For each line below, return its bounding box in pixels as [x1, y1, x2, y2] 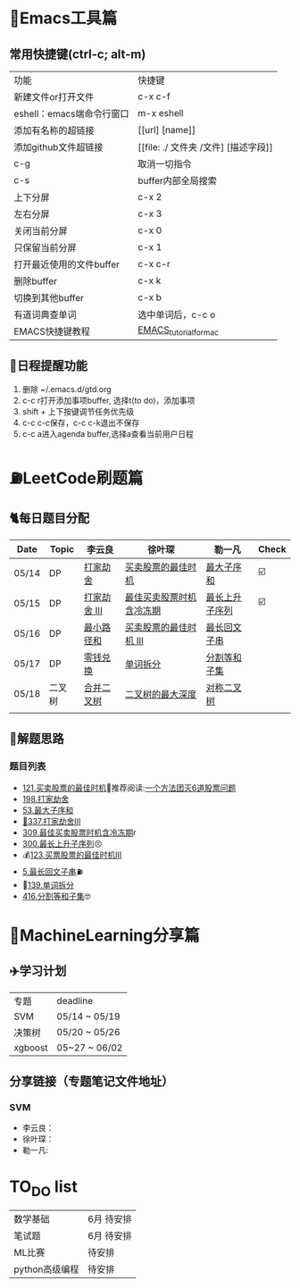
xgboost [13, 1041, 48, 1054]
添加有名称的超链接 [13, 124, 96, 137]
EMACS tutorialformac [137, 323, 219, 338]
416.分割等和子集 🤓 [21, 891, 91, 901]
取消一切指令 [137, 158, 192, 170]
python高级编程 [13, 1263, 79, 1275]
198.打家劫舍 [21, 793, 70, 804]
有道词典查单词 [13, 309, 78, 321]
